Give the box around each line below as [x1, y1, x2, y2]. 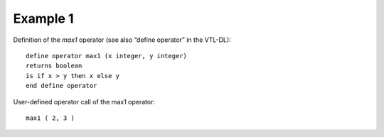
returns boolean [26, 62, 82, 70]
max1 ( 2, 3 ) [26, 114, 75, 122]
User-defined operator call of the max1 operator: [13, 97, 156, 106]
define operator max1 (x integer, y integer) [26, 52, 188, 60]
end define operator [26, 82, 97, 90]
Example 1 [13, 11, 74, 26]
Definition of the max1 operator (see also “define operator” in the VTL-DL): [13, 35, 231, 44]
